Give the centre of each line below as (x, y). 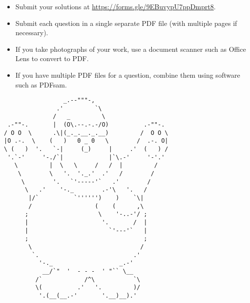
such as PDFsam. (41, 84)
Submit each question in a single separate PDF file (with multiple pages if (126, 23)
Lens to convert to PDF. (52, 58)
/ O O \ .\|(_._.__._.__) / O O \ (86, 133)
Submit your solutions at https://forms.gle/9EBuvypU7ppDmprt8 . (115, 6)
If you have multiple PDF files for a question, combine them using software (128, 75)
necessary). (32, 32)
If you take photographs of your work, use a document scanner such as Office (131, 49)
